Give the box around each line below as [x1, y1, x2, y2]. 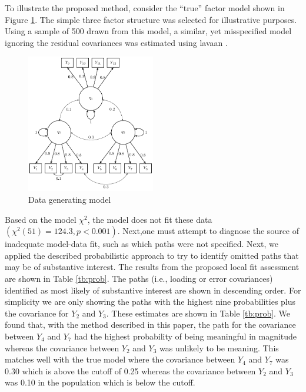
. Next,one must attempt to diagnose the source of [117, 225, 300, 237]
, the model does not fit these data [87, 213, 212, 225]
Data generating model [28, 193, 111, 205]
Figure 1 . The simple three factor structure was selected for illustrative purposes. [5, 13, 297, 25]
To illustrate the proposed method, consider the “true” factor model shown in [5, 2, 285, 14]
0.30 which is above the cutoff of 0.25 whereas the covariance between [5, 364, 256, 377]
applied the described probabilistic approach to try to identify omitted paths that [5, 249, 299, 261]
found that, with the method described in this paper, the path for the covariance [5, 318, 296, 331]
